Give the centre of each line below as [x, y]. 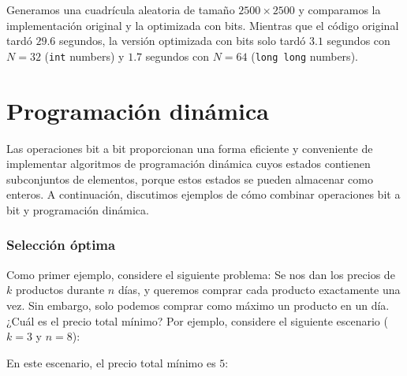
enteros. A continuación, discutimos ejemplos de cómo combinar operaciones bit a [203, 194]
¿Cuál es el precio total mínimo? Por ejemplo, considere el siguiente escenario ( [197, 320]
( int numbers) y [84, 56]
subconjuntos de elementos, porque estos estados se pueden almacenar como [190, 179]
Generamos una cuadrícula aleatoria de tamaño [121, 9]
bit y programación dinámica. [78, 209]
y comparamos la [340, 9]
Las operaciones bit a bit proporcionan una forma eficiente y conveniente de [190, 148]
